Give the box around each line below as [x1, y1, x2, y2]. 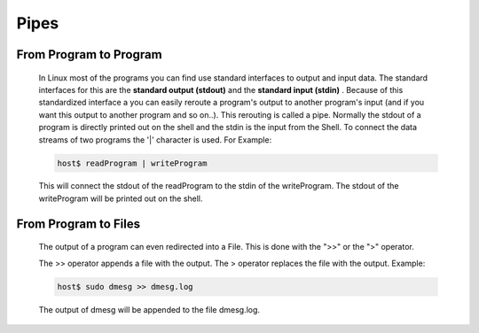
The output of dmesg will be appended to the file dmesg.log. [38, 304, 261, 314]
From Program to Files [16, 216, 141, 231]
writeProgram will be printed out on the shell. [38, 193, 203, 204]
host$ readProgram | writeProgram [57, 158, 208, 168]
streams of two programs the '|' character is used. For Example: [38, 134, 272, 145]
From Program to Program [16, 47, 163, 62]
